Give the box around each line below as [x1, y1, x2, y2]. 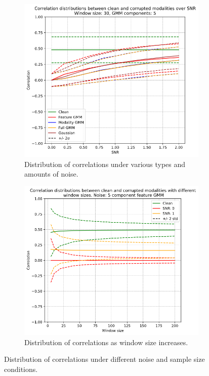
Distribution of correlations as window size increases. [24, 337, 188, 347]
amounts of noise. [24, 169, 78, 179]
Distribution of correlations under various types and [24, 158, 186, 169]
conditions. [4, 363, 38, 374]
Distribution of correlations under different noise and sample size [4, 354, 205, 364]
